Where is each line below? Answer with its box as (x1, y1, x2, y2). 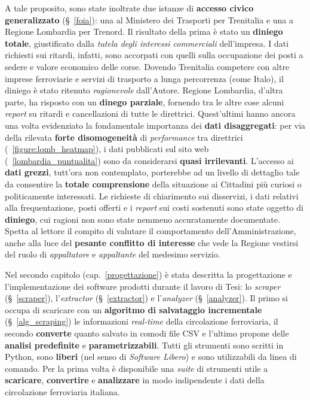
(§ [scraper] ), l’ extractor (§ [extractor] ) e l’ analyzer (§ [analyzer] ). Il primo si (5, 292, 288, 304)
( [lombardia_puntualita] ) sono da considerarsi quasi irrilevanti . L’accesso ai (5, 154, 294, 166)
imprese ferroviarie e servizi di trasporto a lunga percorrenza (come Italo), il (5, 72, 284, 84)
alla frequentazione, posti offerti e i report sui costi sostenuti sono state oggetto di (5, 201, 303, 214)
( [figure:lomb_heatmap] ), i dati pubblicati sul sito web (5, 143, 209, 155)
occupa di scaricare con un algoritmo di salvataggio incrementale (5, 303, 262, 316)
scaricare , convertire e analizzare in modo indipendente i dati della (5, 374, 265, 386)
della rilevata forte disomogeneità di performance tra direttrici (5, 131, 243, 143)
